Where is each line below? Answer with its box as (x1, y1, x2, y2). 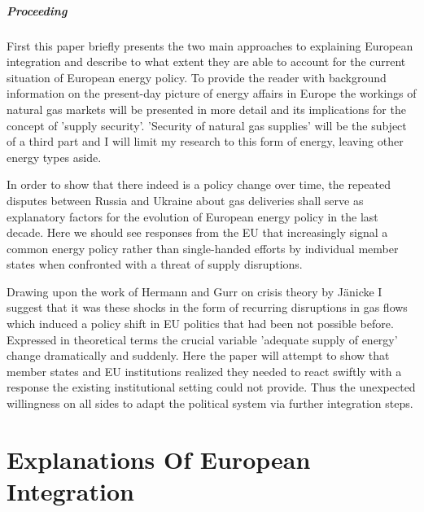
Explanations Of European (7, 442, 311, 475)
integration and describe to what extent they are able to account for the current (7, 53, 406, 70)
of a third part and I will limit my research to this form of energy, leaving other (7, 133, 404, 150)
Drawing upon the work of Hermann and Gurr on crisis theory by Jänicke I (7, 282, 382, 300)
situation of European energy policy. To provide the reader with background (7, 68, 387, 85)
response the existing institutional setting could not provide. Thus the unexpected (7, 379, 416, 396)
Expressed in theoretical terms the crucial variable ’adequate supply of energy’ (7, 330, 398, 348)
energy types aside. (7, 148, 102, 165)
